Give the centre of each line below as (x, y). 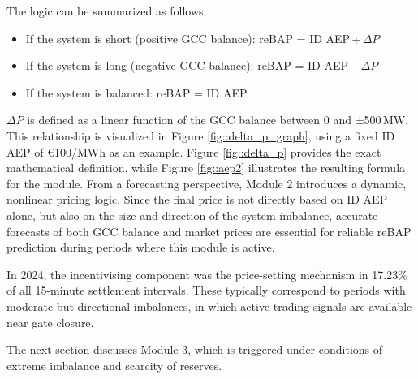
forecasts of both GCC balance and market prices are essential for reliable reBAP (209, 231)
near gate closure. (50, 322)
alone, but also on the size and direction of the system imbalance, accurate (192, 215)
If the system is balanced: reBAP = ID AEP (136, 92)
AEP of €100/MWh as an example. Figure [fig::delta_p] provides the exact (194, 151)
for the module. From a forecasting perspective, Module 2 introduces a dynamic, (207, 183)
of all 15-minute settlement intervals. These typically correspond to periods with (206, 290)
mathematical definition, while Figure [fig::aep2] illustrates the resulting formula (206, 168)
